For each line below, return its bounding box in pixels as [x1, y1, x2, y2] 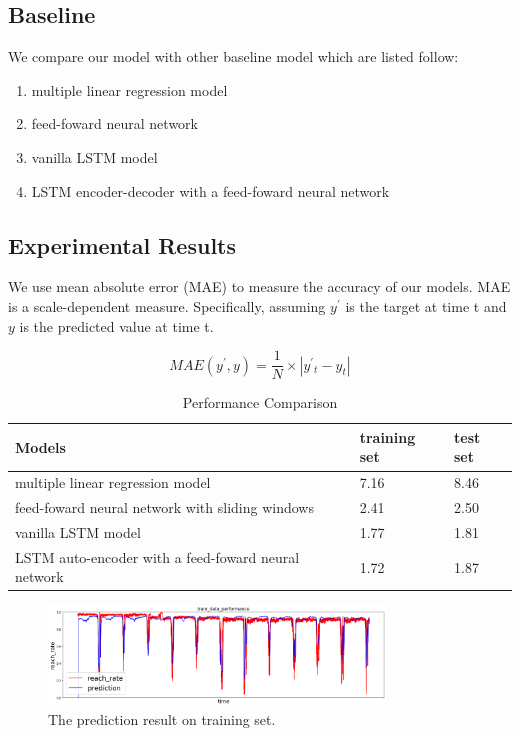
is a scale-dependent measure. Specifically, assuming [8, 295, 326, 316]
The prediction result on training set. [48, 709, 276, 730]
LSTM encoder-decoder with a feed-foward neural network [31, 180, 390, 201]
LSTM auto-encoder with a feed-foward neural [15, 546, 300, 567]
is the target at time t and [345, 295, 507, 316]
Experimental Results [8, 229, 236, 260]
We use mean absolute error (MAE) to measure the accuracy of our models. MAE [8, 276, 511, 297]
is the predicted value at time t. [19, 315, 214, 336]
